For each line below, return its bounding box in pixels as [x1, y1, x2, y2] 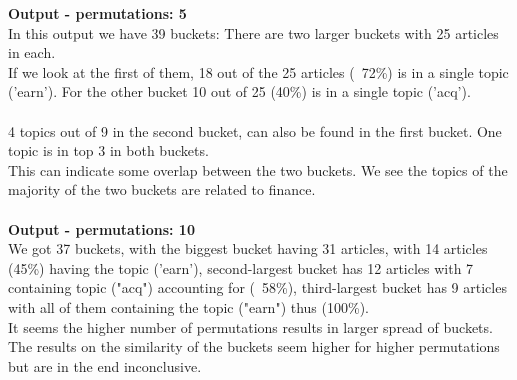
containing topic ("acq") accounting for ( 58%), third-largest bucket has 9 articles [8, 277, 507, 298]
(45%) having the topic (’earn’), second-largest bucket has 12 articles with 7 [8, 257, 474, 278]
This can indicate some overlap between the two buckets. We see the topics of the [8, 159, 508, 180]
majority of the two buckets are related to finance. [8, 179, 316, 200]
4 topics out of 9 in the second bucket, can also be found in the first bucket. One [8, 120, 502, 141]
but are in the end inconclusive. [8, 355, 202, 376]
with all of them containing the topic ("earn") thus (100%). [8, 296, 369, 317]
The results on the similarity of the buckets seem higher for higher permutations [8, 336, 500, 357]
